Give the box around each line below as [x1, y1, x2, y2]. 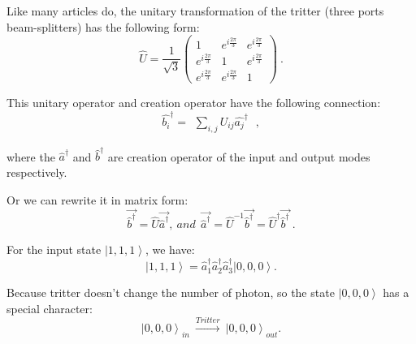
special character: [6, 299, 93, 316]
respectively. [6, 164, 67, 181]
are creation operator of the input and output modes [107, 148, 370, 165]
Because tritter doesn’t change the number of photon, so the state [6, 284, 335, 301]
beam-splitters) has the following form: [6, 18, 200, 35]
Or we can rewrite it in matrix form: [6, 191, 188, 208]
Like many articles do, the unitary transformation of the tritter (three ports [6, 2, 384, 19]
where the [6, 148, 55, 165]
